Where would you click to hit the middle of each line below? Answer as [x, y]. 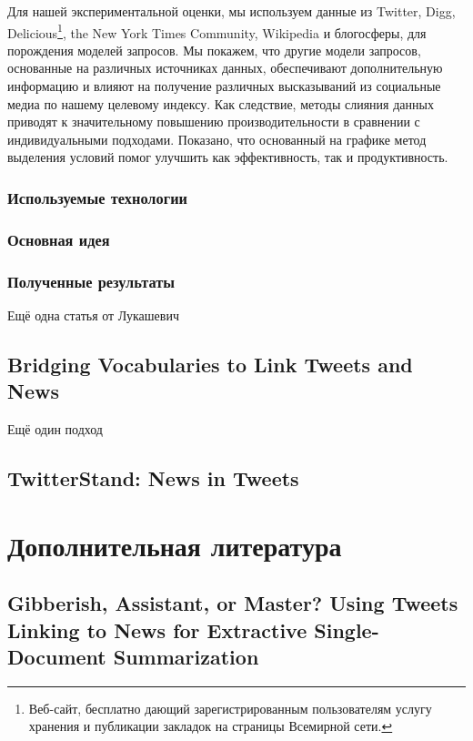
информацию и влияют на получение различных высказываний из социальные [224, 86]
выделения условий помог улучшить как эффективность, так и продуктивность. [228, 157]
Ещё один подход [55, 429]
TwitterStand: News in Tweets [153, 478]
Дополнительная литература [175, 545]
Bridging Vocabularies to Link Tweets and [210, 364]
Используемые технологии [97, 197]
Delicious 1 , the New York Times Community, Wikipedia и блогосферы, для [217, 31]
